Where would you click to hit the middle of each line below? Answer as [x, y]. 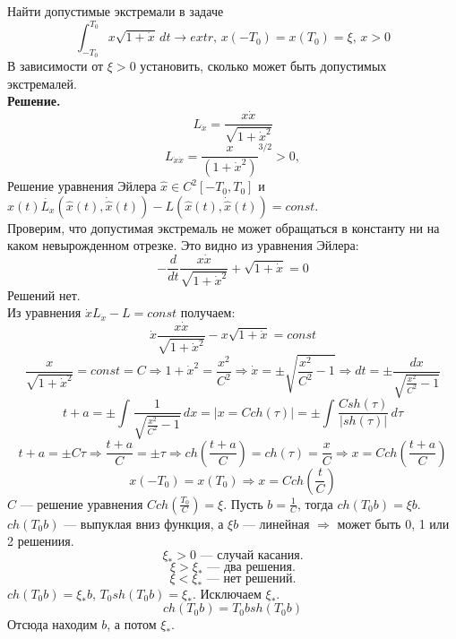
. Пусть [243, 503]
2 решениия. [41, 541]
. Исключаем [227, 593]
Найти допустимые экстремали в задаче [116, 11]
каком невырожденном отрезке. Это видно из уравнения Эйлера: [183, 245]
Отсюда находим [52, 624]
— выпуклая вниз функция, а [144, 523]
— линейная [276, 523]
